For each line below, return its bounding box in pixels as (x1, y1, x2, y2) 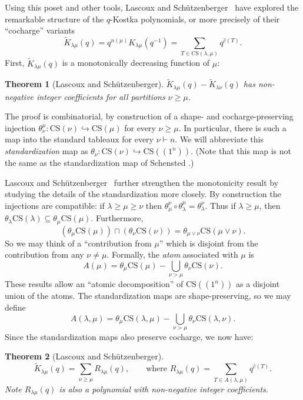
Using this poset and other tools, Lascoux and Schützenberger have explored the (5, 1, 299, 13)
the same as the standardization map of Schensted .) (5, 156, 194, 169)
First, (5, 56, 25, 69)
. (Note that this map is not (191, 145, 291, 157)
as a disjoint (236, 278, 280, 290)
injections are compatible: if (5, 199, 105, 211)
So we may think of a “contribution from (5, 236, 152, 249)
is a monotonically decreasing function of (62, 56, 210, 69)
